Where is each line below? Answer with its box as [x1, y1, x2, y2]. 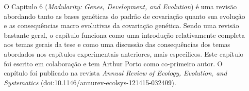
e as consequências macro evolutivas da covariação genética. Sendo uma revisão [4, 20, 239, 30]
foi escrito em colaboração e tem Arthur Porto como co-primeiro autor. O [4, 58, 223, 68]
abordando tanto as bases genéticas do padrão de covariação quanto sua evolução [4, 11, 245, 21]
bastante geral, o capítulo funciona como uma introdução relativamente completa [4, 30, 245, 40]
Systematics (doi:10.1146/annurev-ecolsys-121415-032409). [4, 77, 176, 87]
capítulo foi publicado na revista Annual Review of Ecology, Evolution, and [4, 68, 227, 78]
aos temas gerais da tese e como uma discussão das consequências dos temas [4, 39, 231, 49]
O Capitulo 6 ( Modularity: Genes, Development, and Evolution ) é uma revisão [4, 1, 237, 11]
